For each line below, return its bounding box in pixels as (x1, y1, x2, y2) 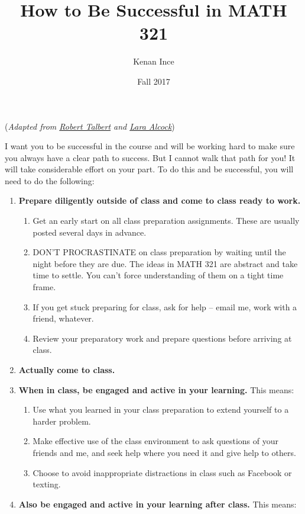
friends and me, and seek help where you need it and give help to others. (33, 446, 296, 458)
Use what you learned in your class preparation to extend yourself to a (33, 403, 289, 416)
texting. (33, 478, 61, 490)
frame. (33, 281, 56, 293)
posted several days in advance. (33, 226, 147, 238)
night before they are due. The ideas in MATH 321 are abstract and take (33, 257, 298, 269)
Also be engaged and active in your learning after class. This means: (18, 497, 297, 510)
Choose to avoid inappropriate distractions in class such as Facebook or (33, 466, 292, 478)
